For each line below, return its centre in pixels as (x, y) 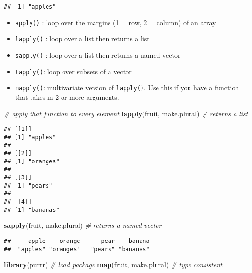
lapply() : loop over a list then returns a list (82, 39)
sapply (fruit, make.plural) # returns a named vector (83, 225)
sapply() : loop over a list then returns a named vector (98, 55)
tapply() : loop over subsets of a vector (73, 71)
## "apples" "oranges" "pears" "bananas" (77, 249)
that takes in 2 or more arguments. (67, 97)
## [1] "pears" (28, 185)
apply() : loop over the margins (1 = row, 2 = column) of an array (116, 22)
